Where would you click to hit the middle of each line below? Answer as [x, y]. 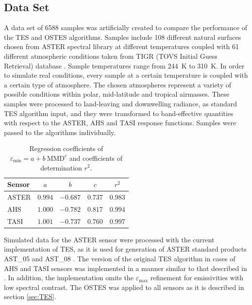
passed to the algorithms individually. [60, 132]
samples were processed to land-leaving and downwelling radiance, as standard [121, 103]
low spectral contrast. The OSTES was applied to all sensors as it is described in [124, 287]
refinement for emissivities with [197, 278]
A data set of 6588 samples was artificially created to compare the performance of [126, 27]
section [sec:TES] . [30, 297]
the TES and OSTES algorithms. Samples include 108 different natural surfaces [123, 37]
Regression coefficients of [66, 148]
